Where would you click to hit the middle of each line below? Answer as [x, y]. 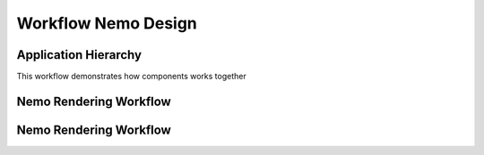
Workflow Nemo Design [107, 23]
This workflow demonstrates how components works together [131, 77]
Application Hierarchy [79, 55]
